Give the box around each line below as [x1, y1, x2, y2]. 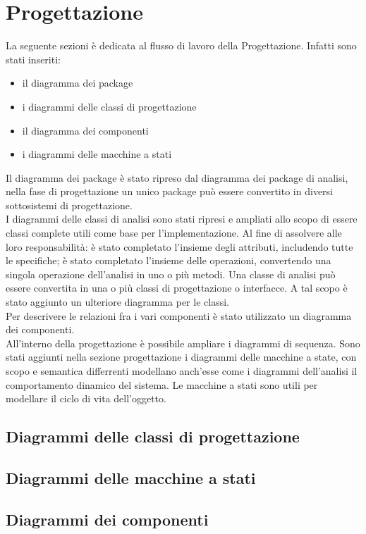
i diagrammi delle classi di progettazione [22, 99, 197, 113]
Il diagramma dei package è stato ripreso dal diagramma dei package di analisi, [6, 170, 348, 185]
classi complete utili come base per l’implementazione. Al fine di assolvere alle [6, 225, 342, 240]
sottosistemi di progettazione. [6, 197, 133, 212]
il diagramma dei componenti [22, 123, 149, 137]
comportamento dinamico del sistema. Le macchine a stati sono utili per [6, 377, 318, 392]
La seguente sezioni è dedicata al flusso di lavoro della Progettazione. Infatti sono [6, 38, 357, 53]
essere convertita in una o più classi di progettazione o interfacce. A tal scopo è [6, 280, 348, 295]
